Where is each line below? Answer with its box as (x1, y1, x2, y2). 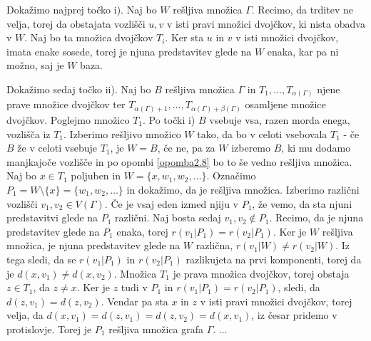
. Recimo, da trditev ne (251, 2, 353, 16)
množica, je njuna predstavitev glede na (6, 238, 181, 253)
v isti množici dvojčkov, (235, 30, 339, 45)
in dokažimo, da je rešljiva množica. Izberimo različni (126, 182, 360, 196)
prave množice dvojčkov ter (6, 97, 126, 112)
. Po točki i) (143, 112, 195, 127)
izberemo (231, 140, 271, 155)
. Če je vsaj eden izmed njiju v (104, 196, 238, 211)
